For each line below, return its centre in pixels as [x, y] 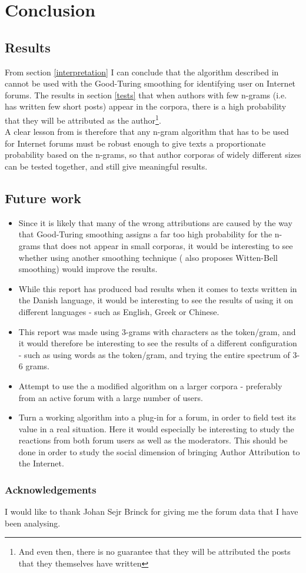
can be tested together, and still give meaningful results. [106, 166]
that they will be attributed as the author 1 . [83, 119]
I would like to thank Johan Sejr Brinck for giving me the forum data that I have [152, 511]
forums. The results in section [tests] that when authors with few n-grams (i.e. [146, 95]
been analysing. [33, 523]
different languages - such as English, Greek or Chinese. [119, 311]
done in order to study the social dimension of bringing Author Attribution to [159, 451]
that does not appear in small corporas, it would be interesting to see [168, 245]
